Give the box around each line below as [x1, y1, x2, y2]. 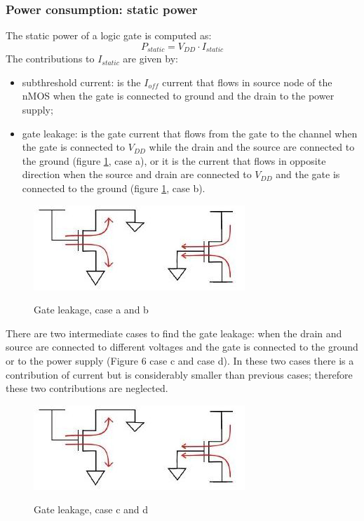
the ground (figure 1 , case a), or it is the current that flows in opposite [22, 153, 326, 168]
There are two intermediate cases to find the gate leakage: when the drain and [6, 325, 342, 340]
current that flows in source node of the [162, 74, 332, 89]
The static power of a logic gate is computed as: [6, 28, 212, 43]
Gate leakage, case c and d [34, 502, 149, 517]
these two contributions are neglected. [6, 381, 168, 395]
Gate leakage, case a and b [34, 302, 149, 317]
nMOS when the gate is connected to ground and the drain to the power [22, 88, 335, 103]
